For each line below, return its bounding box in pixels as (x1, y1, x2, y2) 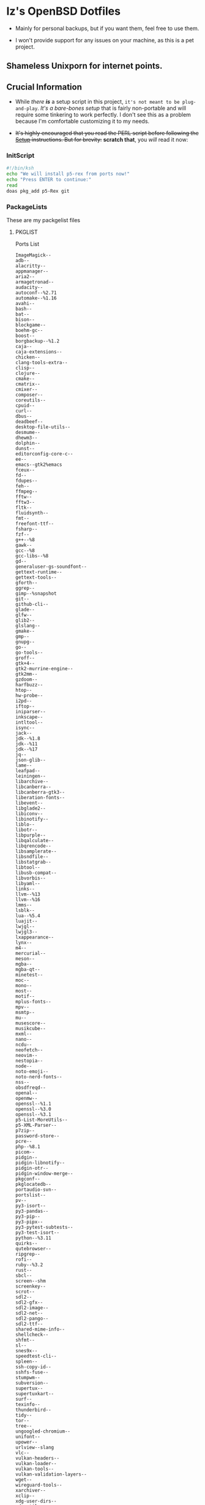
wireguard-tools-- (15, 1482, 62, 1488)
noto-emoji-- (15, 1069, 49, 1075)
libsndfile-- (15, 854, 49, 860)
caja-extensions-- (15, 349, 62, 355)
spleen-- (15, 1358, 38, 1365)
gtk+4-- (15, 660, 35, 667)
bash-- (15, 306, 32, 312)
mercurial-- (15, 950, 46, 957)
